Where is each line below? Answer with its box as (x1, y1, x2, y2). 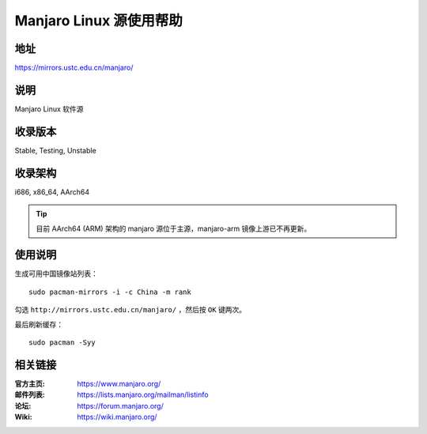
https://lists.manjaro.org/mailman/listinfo (77, 390, 209, 399)
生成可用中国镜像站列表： (14, 269, 98, 278)
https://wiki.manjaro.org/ (77, 412, 157, 422)
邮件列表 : (14, 390, 45, 399)
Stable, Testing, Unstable (14, 145, 96, 155)
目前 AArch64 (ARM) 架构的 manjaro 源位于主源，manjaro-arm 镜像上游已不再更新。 (36, 224, 312, 233)
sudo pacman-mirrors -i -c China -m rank (28, 287, 191, 296)
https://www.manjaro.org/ (77, 379, 161, 388)
